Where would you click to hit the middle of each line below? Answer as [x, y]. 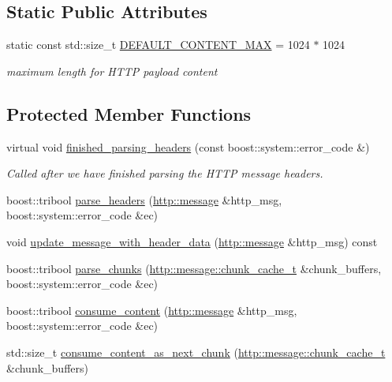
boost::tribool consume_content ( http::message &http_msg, [152, 310]
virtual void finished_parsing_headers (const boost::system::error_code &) [188, 146]
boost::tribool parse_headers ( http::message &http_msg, [144, 199]
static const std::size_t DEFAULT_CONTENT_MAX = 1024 [158, 45]
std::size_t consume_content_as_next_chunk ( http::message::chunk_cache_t [196, 352]
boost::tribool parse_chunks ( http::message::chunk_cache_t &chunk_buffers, [194, 268]
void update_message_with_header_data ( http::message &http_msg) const [192, 241]
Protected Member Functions [129, 113]
